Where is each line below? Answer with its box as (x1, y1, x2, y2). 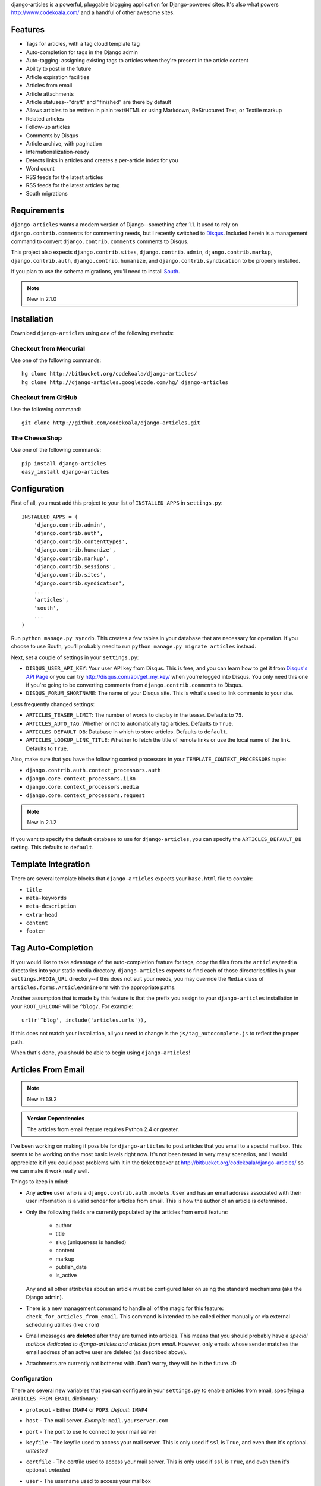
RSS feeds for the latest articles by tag (26, 181, 120, 188)
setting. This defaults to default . (11, 844, 95, 851)
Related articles (26, 115, 64, 122)
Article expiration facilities (26, 73, 90, 80)
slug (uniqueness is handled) (55, 1238, 127, 1245)
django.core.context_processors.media (26, 783, 139, 791)
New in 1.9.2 (27, 1095, 57, 1103)
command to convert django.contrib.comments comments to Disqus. (11, 238, 189, 245)
